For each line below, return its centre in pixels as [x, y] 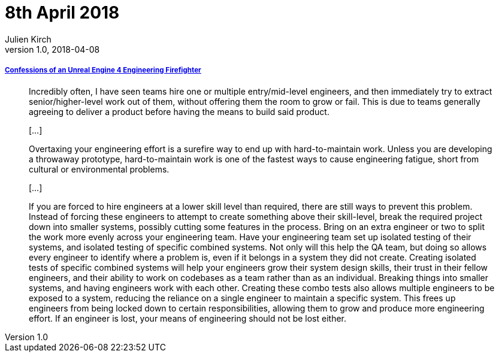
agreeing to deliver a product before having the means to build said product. [179, 111]
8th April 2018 [62, 13]
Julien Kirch [28, 39]
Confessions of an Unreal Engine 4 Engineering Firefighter [103, 70]
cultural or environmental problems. [99, 169]
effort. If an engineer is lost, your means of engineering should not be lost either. [188, 318]
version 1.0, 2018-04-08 [52, 49]
